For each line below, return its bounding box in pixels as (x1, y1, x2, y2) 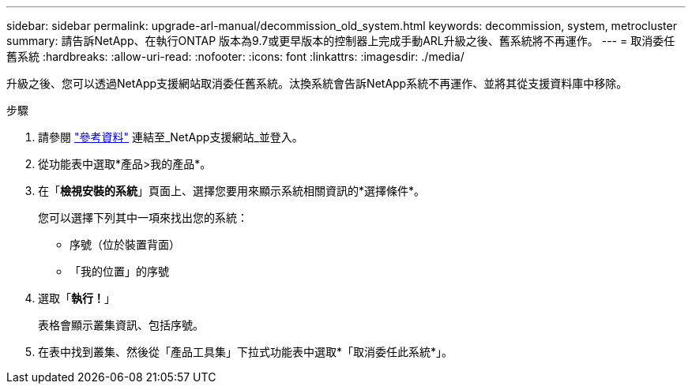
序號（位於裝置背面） (70, 238, 180, 251)
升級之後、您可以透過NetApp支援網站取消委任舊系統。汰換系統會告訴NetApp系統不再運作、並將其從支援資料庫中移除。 (6, 77, 628, 90)
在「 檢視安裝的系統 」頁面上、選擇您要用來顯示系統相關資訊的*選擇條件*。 (38, 184, 426, 197)
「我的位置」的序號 (70, 264, 169, 278)
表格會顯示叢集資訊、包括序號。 (38, 318, 204, 332)
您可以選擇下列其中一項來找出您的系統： (38, 211, 248, 224)
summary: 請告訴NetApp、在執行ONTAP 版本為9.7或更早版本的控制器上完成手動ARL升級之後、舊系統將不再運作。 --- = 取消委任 (6, 34, 675, 47)
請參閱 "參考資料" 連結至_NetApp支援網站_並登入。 (38, 130, 303, 144)
